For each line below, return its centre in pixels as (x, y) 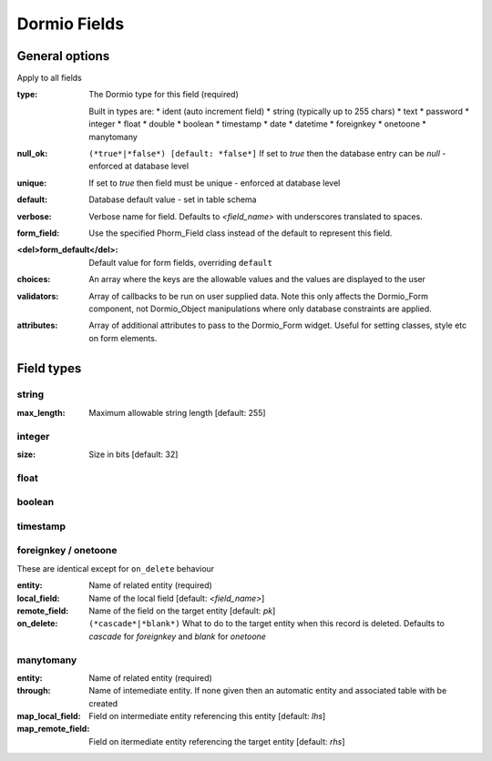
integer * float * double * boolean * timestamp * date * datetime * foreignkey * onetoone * (258, 124)
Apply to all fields (49, 78)
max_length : (41, 412)
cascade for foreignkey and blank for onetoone (177, 636)
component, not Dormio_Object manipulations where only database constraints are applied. (260, 309)
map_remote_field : (53, 729)
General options (63, 56)
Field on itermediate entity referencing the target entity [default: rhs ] (217, 741)
